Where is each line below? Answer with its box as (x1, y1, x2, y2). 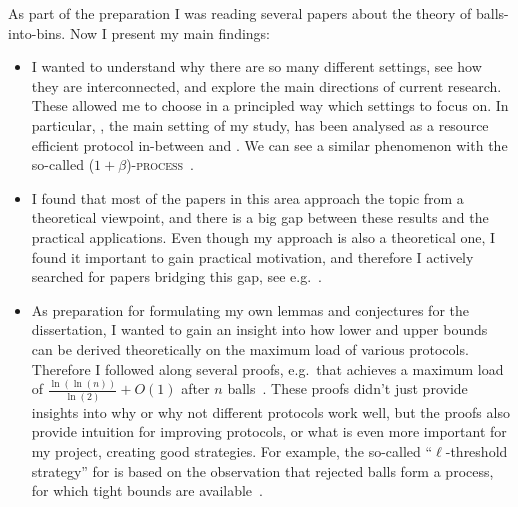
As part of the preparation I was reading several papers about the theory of (8, 3, 472, 23)
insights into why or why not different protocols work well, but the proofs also (31, 401, 510, 422)
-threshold (445, 440, 508, 461)
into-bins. (8, 22, 66, 43)
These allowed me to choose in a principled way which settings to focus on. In (31, 95, 509, 116)
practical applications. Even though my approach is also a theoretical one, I (31, 226, 496, 247)
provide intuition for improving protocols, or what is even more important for (31, 421, 507, 442)
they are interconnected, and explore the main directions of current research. (31, 75, 502, 96)
